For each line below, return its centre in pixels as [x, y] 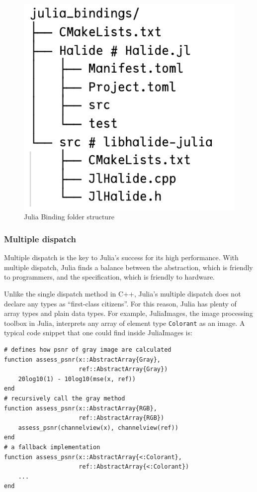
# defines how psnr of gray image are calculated [88, 350]
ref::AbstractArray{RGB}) [122, 418]
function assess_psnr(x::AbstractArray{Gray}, [82, 359]
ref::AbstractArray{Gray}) [123, 369]
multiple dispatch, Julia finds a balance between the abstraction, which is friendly [128, 267]
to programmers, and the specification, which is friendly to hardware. [109, 277]
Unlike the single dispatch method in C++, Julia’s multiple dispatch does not [123, 293]
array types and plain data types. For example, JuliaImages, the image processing [128, 313]
